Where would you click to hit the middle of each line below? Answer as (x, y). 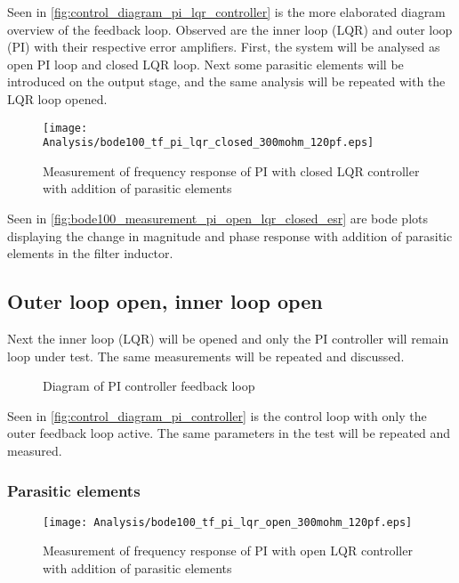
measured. (35, 451)
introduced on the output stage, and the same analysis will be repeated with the (226, 81)
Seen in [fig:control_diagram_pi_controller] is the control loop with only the (217, 415)
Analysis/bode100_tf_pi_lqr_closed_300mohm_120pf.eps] (209, 143)
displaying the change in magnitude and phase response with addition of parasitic (230, 235)
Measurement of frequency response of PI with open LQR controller (228, 551)
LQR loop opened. (57, 98)
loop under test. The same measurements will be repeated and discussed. (206, 356)
